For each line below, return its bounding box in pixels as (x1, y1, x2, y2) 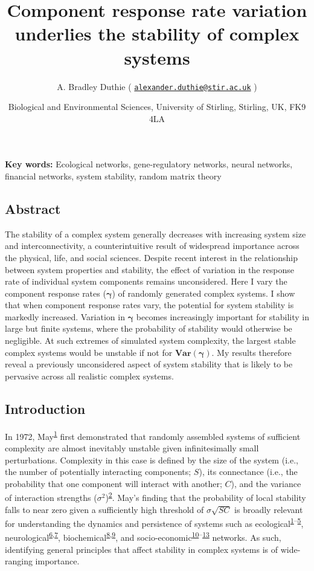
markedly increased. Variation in (5, 310, 125, 323)
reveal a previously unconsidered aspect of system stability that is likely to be (5, 358, 293, 370)
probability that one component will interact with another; (5, 477, 222, 489)
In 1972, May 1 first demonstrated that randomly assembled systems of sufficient (5, 428, 301, 442)
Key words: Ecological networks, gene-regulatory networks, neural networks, (5, 158, 293, 170)
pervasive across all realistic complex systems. (5, 369, 174, 382)
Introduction (5, 399, 86, 418)
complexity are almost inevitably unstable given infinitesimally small (5, 441, 259, 454)
